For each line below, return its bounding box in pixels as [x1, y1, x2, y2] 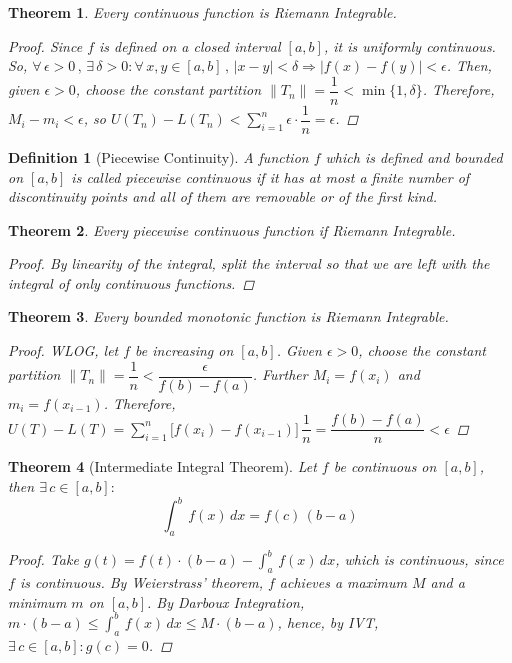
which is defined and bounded [325, 146, 503, 167]
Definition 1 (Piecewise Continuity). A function [8, 146, 309, 167]
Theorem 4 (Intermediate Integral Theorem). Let [8, 456, 317, 477]
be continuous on [333, 456, 437, 477]
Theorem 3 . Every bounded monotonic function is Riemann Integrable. [8, 306, 449, 327]
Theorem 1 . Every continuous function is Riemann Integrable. [8, 2, 397, 22]
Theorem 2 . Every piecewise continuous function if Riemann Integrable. [8, 219, 456, 240]
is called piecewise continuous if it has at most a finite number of [71, 166, 470, 187]
